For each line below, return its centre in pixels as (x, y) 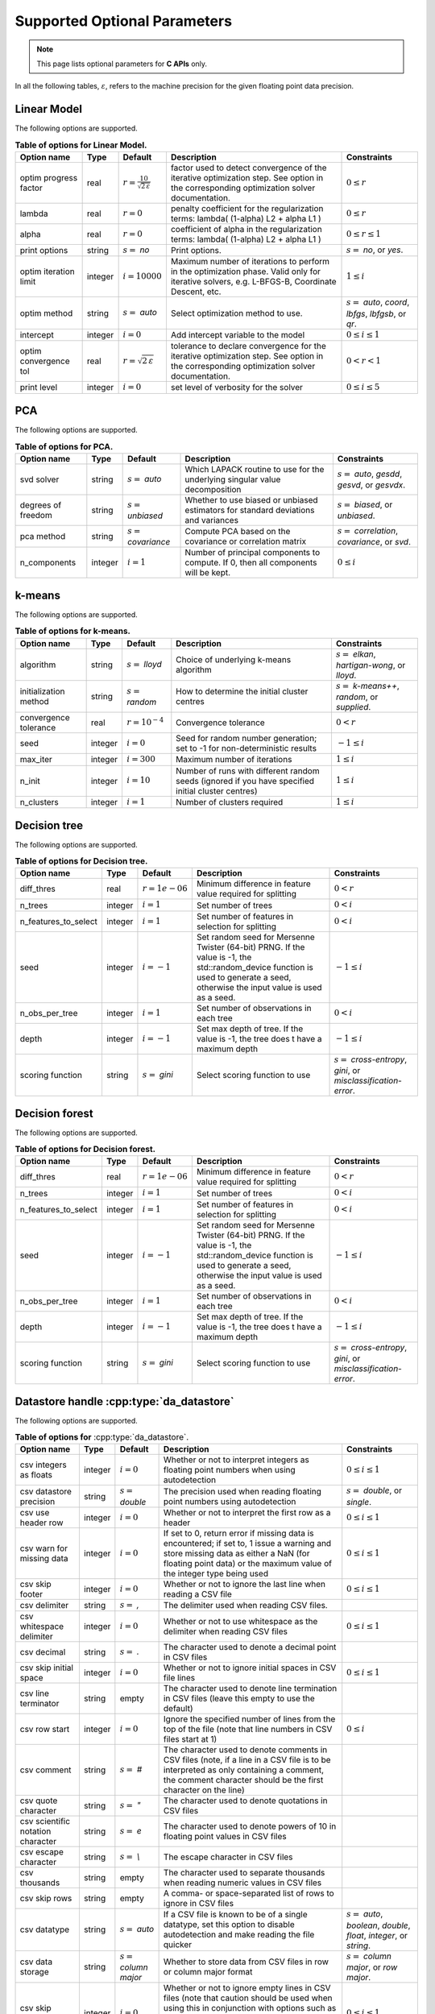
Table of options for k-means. (72, 631)
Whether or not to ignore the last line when (244, 1584)
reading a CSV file (198, 1593)
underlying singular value (233, 479)
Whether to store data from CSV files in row (246, 1962)
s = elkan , (356, 654)
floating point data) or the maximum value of (247, 1563)
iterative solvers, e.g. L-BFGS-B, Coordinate (254, 282)
